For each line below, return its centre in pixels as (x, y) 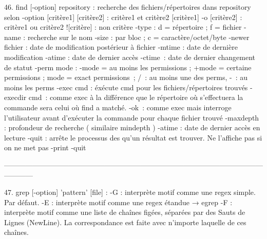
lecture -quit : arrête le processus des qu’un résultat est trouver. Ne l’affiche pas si (133, 137)
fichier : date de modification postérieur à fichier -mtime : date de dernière (121, 47)
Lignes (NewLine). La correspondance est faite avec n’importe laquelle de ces (125, 222)
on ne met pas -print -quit (45, 147)
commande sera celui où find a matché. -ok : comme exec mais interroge (118, 107)
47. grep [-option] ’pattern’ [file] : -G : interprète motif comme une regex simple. (130, 192)
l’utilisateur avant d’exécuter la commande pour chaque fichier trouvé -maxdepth (132, 117)
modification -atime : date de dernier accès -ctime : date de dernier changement (130, 57)
